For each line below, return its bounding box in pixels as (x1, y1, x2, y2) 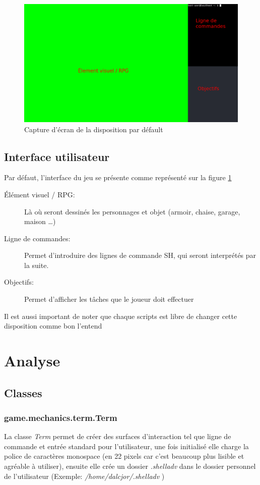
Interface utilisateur (4, 148, 110, 164)
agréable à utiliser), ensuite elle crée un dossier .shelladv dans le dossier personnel (4, 461, 256, 471)
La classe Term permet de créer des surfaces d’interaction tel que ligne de (4, 431, 231, 442)
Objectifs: (4, 277, 34, 287)
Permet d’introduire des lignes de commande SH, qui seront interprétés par (24, 250, 256, 260)
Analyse (4, 350, 60, 371)
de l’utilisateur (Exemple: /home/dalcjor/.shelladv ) (4, 470, 165, 481)
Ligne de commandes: (4, 233, 71, 243)
